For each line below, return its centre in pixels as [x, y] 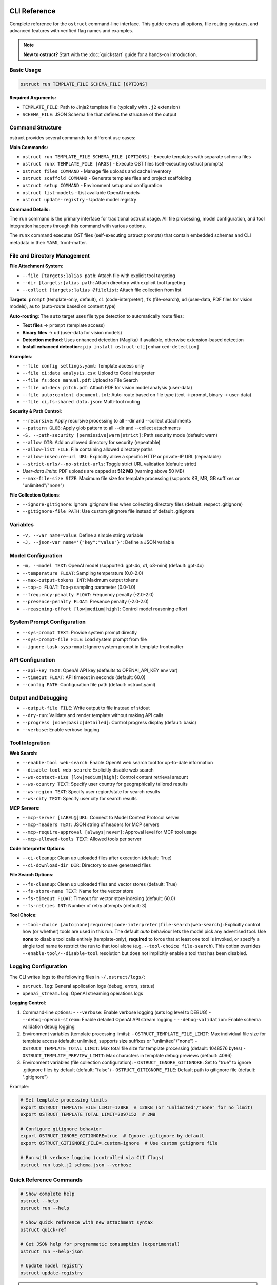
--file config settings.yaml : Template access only [83, 366]
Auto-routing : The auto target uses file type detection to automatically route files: [97, 316]
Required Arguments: [33, 98]
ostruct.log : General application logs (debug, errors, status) [88, 986]
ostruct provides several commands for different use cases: [73, 138]
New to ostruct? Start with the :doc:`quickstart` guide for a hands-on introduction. [110, 54]
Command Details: [30, 209]
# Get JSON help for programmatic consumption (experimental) [100, 1244]
